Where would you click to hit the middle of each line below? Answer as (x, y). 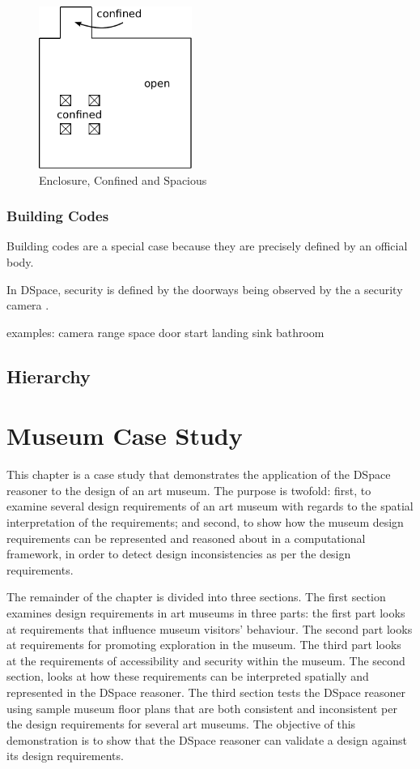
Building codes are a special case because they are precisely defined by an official (207, 246)
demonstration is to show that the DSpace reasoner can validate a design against (207, 739)
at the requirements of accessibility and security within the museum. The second (206, 660)
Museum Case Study (125, 436)
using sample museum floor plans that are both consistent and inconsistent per (202, 708)
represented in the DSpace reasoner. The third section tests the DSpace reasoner (206, 692)
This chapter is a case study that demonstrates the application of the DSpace (199, 474)
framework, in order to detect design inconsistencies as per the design (179, 554)
